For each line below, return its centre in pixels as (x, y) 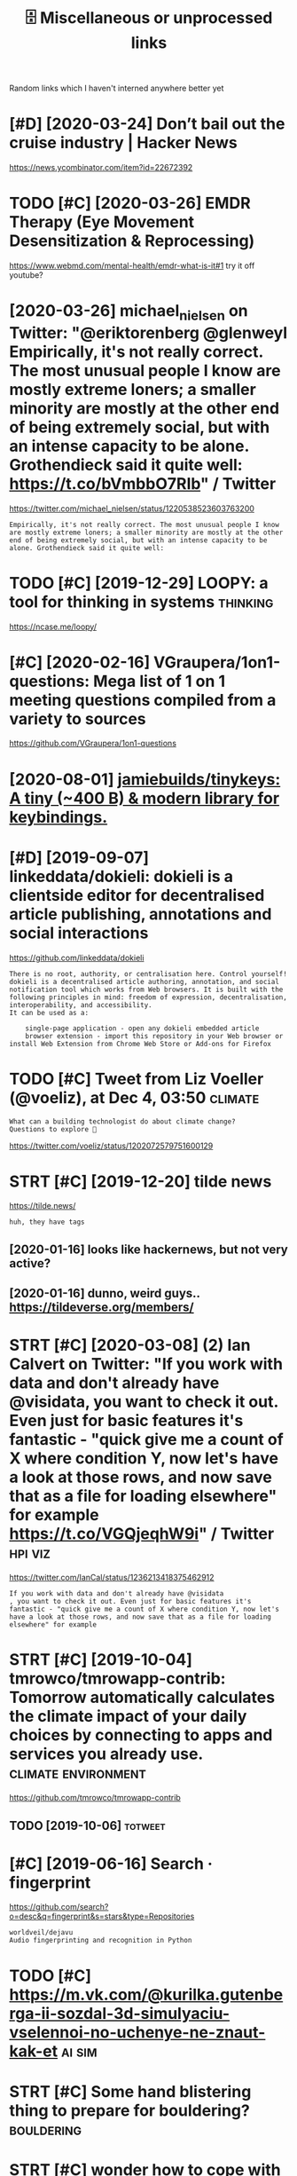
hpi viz (30, 1553)
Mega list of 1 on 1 (159, 681)
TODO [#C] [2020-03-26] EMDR (130, 204)
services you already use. (106, 1754)
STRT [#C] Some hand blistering (130, 2091)
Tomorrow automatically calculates (142, 1698)
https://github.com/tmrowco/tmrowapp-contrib (95, 1798)
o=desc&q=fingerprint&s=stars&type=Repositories (102, 1916)
